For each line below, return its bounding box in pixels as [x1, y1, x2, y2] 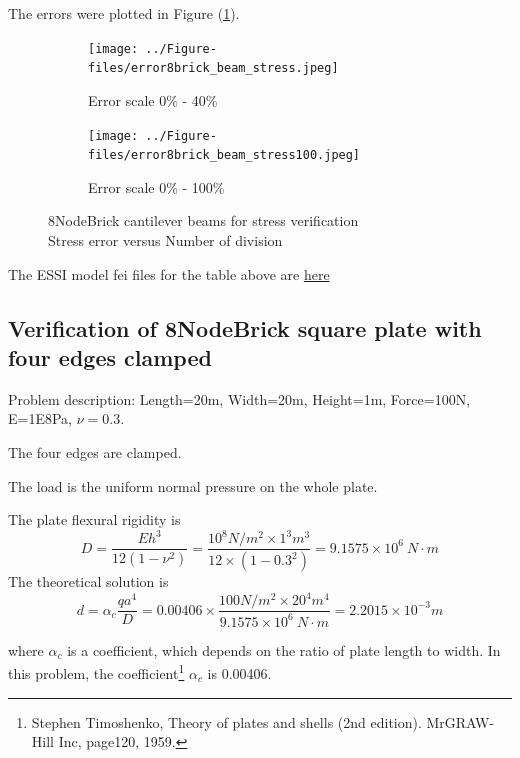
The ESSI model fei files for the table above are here [8, 263, 330, 284]
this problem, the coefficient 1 [8, 660, 185, 683]
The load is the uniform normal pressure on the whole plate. [8, 475, 378, 496]
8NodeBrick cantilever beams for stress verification [48, 210, 359, 231]
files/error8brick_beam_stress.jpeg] [88, 61, 339, 76]
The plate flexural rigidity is [8, 509, 181, 530]
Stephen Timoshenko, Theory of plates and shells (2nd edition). [31, 711, 422, 732]
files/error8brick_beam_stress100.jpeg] [88, 148, 361, 163]
